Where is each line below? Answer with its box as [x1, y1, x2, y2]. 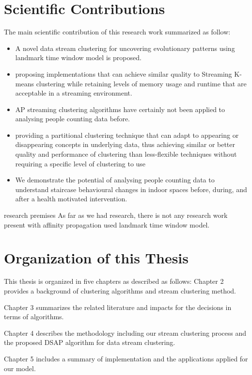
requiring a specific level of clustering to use [15, 158, 146, 168]
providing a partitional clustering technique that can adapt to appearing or [15, 130, 239, 140]
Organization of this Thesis [4, 248, 189, 268]
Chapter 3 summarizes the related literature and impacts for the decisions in [4, 302, 232, 312]
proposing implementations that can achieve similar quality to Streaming [15, 68, 232, 79]
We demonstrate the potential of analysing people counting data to [15, 175, 215, 185]
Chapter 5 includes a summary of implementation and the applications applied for [4, 353, 248, 363]
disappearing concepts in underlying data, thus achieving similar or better [15, 139, 236, 149]
